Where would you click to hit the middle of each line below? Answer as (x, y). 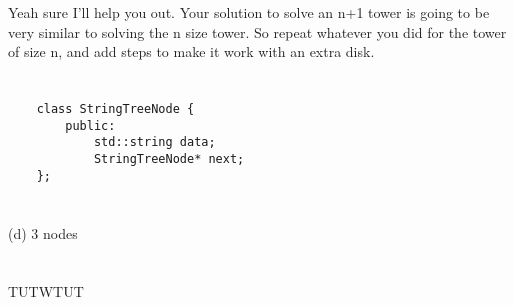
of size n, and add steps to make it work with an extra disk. (191, 51)
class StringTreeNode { (115, 109)
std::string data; (154, 142)
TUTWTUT (46, 291)
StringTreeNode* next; (169, 159)
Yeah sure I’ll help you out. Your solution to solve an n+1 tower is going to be (249, 12)
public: (90, 125)
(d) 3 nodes (43, 232)
